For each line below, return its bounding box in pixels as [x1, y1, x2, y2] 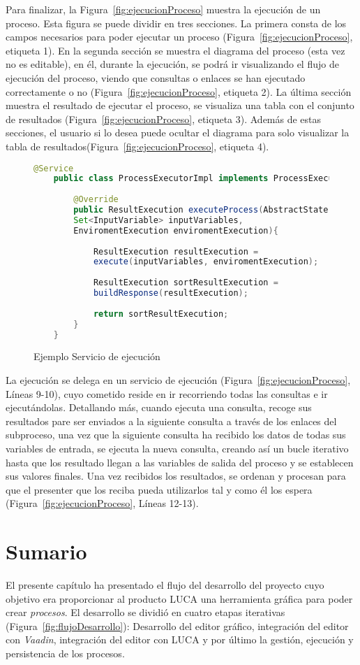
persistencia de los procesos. [6, 646, 125, 661]
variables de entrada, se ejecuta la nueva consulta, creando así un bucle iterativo [6, 441, 349, 455]
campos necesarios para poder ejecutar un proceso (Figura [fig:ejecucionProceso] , [6, 29, 353, 44]
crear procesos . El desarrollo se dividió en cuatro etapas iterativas [6, 605, 285, 620]
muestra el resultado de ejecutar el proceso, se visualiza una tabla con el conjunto [6, 98, 354, 113]
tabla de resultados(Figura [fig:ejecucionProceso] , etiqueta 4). [6, 138, 269, 153]
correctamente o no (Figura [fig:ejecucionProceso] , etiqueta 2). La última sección [6, 84, 352, 99]
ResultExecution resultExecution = [93, 246, 259, 257]
